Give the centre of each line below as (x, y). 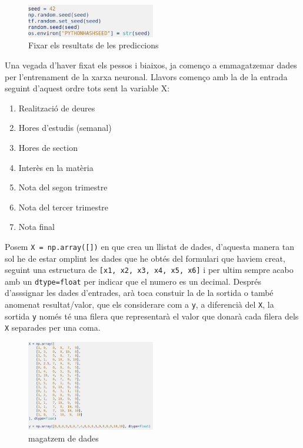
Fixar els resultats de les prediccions (94, 45)
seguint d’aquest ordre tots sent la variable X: (87, 88)
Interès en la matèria (56, 167)
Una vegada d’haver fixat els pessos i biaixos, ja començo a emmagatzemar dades (151, 65)
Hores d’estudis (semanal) (65, 128)
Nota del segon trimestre (63, 187)
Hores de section (48, 147)
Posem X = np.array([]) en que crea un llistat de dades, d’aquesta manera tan (149, 246)
